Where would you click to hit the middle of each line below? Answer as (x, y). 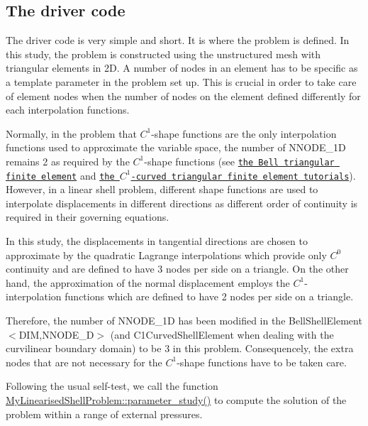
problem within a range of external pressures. (104, 414)
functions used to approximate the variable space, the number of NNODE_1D (176, 147)
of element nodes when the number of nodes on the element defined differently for (183, 95)
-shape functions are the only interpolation (244, 133)
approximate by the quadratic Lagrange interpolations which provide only (166, 255)
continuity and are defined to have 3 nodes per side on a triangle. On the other (177, 269)
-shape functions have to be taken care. (262, 362)
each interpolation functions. (68, 110)
